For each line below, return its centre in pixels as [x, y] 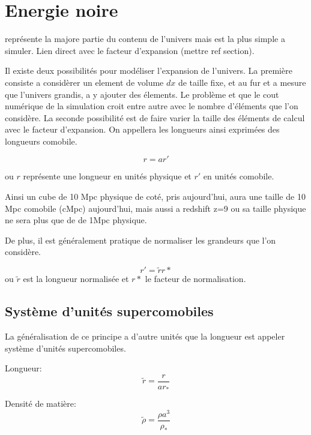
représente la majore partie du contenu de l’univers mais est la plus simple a [145, 39]
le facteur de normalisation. [195, 279]
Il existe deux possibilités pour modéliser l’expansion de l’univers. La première [149, 70]
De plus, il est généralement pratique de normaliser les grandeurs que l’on [140, 240]
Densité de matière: [41, 403]
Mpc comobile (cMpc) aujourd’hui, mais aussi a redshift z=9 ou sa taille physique [155, 208]
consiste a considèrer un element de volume [84, 82]
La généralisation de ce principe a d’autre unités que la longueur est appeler [145, 336]
